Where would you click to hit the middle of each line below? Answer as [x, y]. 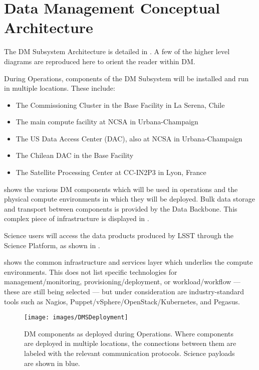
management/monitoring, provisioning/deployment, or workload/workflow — [122, 282]
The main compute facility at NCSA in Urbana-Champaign [107, 122]
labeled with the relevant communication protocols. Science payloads [129, 353]
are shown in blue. [52, 363]
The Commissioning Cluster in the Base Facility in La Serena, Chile [120, 105]
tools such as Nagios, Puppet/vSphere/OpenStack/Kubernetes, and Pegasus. [122, 301]
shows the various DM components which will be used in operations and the [121, 189]
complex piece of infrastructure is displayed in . [77, 218]
